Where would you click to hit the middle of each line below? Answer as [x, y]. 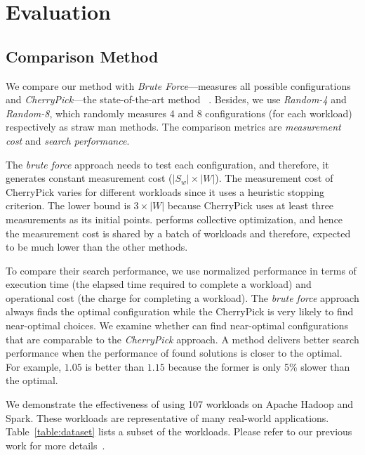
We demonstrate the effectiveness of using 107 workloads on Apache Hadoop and [180, 404]
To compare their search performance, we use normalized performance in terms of [181, 270]
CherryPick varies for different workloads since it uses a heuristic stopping [165, 191]
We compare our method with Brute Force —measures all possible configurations [178, 85]
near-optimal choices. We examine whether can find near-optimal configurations [177, 325]
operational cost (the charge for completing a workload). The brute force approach [182, 297]
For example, [34, 366]
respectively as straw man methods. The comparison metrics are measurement [173, 127]
